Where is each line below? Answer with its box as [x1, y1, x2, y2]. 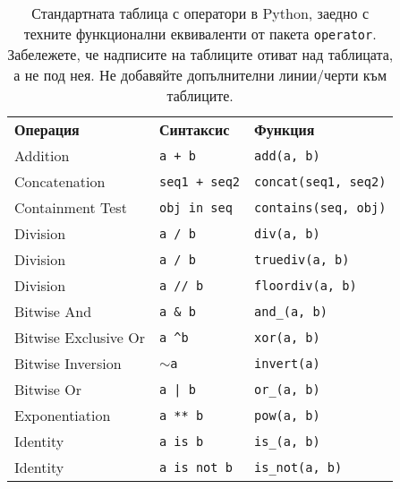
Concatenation [14, 171, 106, 192]
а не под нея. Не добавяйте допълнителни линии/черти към [13, 64, 387, 85]
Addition [14, 145, 70, 166]
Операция [14, 119, 80, 140]
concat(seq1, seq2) [254, 174, 387, 189]
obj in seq [158, 200, 233, 215]
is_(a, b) [254, 433, 320, 449]
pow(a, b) [254, 407, 320, 423]
